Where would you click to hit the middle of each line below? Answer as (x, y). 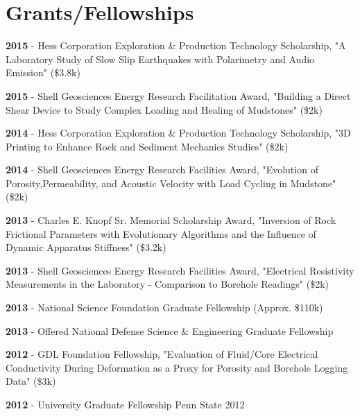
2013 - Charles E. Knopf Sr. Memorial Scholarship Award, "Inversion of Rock (171, 220)
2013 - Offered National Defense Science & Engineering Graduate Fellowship (170, 330)
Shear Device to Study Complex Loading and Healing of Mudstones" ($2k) (164, 109)
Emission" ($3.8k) (43, 72)
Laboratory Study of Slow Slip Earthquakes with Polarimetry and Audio (160, 59)
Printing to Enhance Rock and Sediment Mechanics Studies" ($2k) (147, 146)
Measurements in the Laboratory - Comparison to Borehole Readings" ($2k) (167, 284)
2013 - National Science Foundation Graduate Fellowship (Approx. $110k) (164, 307)
